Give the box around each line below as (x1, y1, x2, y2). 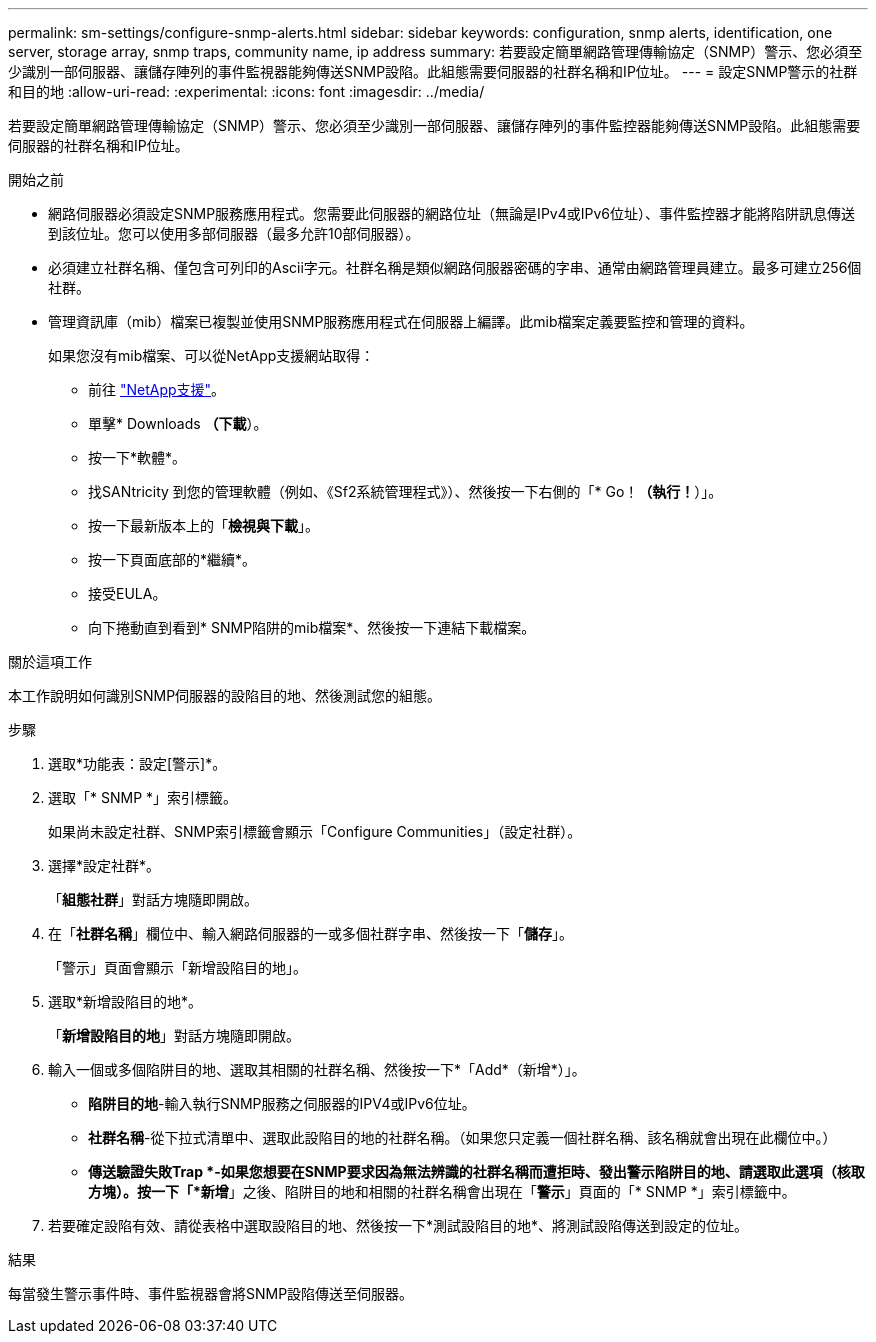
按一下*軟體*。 (88, 449, 187, 466)
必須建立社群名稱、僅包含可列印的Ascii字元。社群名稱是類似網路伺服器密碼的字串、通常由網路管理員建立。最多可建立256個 (48, 259, 862, 276)
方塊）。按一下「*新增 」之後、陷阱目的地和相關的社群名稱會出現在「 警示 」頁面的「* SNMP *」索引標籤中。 (88, 1183, 796, 1200)
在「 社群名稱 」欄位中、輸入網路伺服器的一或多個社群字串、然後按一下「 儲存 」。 (48, 925, 573, 942)
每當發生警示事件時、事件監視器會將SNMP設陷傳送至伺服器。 (8, 1285, 414, 1302)
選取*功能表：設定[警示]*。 (48, 755, 227, 772)
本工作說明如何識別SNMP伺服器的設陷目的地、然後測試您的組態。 (8, 687, 442, 704)
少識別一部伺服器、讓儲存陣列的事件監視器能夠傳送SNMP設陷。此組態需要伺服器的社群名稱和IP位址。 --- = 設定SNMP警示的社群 (8, 63, 858, 80)
